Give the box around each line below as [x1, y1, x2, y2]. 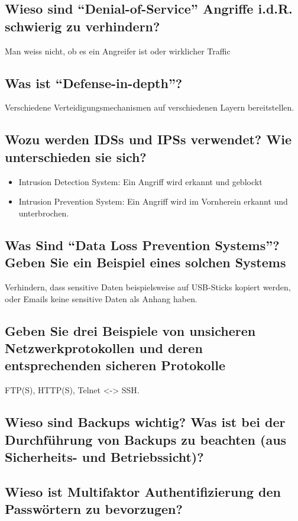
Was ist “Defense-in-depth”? [5, 73, 183, 92]
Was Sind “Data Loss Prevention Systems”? [5, 235, 280, 254]
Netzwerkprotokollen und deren [5, 338, 203, 357]
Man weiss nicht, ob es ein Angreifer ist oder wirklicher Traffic [5, 44, 231, 57]
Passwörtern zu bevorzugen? [5, 500, 183, 518]
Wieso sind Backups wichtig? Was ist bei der [5, 413, 286, 431]
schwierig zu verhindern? [5, 17, 160, 35]
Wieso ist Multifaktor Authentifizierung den [5, 482, 281, 500]
